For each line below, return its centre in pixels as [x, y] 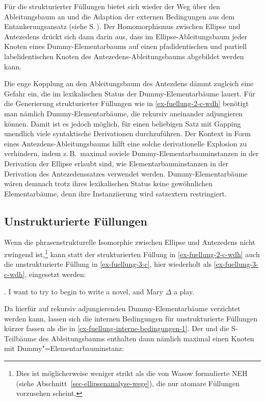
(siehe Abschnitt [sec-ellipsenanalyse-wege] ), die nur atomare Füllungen [128, 383]
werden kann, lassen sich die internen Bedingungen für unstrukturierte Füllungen [131, 318]
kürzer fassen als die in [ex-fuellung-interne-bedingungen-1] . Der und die [117, 328]
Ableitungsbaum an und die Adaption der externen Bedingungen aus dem [119, 16]
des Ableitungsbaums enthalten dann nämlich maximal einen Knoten [147, 338]
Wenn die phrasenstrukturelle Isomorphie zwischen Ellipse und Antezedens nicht [130, 242]
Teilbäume [20, 338]
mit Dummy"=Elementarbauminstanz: [64, 348]
